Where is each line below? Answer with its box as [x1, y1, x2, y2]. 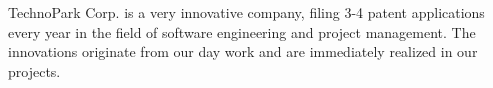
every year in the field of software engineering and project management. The [8, 21, 476, 42]
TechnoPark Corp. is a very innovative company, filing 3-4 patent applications [8, 2, 485, 22]
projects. [8, 60, 61, 81]
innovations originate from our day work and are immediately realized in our [8, 41, 478, 62]
